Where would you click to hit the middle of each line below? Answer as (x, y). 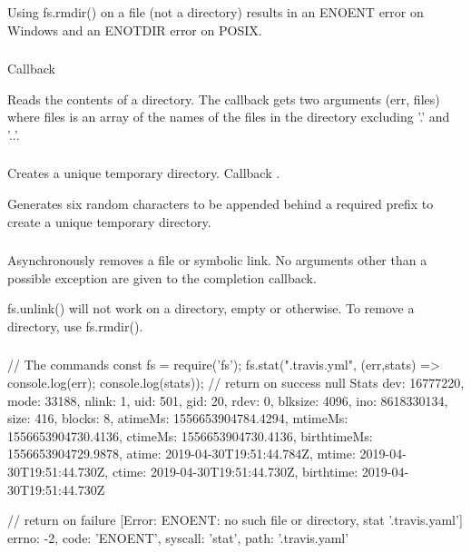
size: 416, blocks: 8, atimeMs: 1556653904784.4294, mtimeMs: (178, 418)
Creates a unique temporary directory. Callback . (144, 173)
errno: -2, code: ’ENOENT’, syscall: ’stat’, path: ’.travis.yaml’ (178, 537)
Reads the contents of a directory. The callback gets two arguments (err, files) (224, 99)
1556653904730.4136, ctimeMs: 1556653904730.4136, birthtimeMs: (190, 435)
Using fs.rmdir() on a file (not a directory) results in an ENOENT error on (216, 12)
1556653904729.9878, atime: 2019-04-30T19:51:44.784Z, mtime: (182, 454)
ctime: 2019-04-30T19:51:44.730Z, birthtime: (235, 471)
